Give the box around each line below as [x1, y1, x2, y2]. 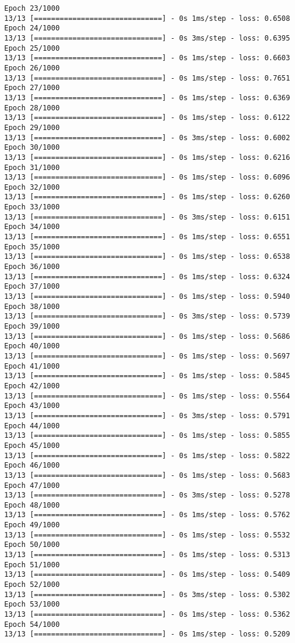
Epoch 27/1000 [4, 84, 60, 92]
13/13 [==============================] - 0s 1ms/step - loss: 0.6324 [4, 272, 290, 281]
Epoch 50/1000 [4, 540, 60, 549]
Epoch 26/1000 [4, 63, 60, 72]
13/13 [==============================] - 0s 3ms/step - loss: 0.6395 [4, 33, 290, 42]
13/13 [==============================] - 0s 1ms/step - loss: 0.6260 [4, 193, 290, 202]
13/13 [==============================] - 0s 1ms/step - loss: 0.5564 [4, 391, 290, 400]
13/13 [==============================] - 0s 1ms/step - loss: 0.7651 [4, 73, 290, 82]
